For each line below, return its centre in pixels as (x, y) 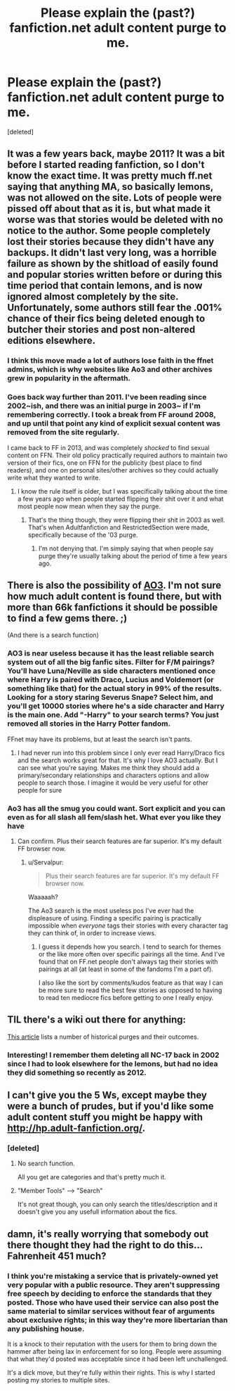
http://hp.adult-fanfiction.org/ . (76, 1128)
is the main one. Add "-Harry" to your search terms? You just (113, 715)
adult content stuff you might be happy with (105, 1117)
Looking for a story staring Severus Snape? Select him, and (110, 698)
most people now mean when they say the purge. (89, 506)
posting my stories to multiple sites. (59, 1380)
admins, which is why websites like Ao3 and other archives (110, 369)
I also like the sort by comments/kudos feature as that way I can (130, 982)
